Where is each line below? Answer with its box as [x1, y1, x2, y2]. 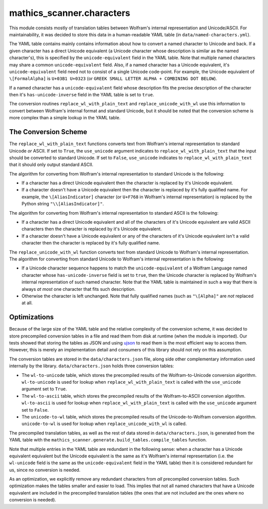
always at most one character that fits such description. [21, 286, 136, 292]
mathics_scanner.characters [9, 7, 131, 18]
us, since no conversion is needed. [9, 467, 80, 473]
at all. [21, 300, 33, 306]
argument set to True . [21, 386, 67, 392]
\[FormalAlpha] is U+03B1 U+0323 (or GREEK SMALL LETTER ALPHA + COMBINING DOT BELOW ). [9, 76, 217, 82]
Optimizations [9, 313, 54, 322]
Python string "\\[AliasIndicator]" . [21, 201, 104, 207]
